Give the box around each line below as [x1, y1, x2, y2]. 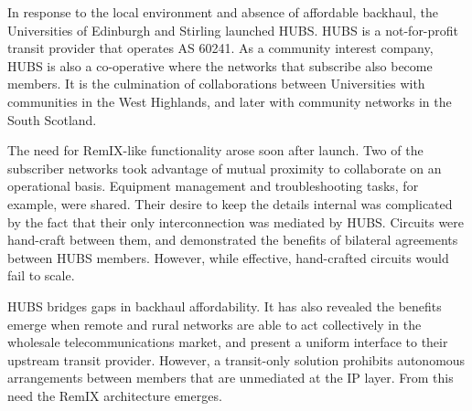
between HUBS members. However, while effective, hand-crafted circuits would [7, 248, 449, 267]
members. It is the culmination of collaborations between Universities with [7, 74, 425, 93]
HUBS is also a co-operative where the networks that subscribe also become [7, 56, 433, 75]
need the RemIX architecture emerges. [7, 385, 222, 405]
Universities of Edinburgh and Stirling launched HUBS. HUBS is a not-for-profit [7, 20, 459, 39]
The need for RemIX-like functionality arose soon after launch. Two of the [7, 141, 424, 160]
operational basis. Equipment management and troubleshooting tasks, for [7, 176, 419, 195]
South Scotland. [7, 110, 97, 129]
